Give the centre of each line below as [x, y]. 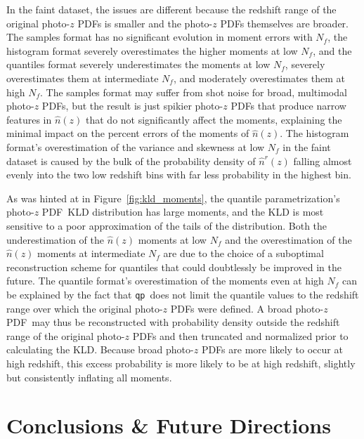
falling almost [323, 160]
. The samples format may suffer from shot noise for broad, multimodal [193, 92]
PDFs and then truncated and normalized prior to [240, 335]
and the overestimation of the [288, 239]
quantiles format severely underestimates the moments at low [138, 64]
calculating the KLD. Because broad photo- [100, 349]
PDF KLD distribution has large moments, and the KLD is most [183, 212]
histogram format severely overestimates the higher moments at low [152, 50]
